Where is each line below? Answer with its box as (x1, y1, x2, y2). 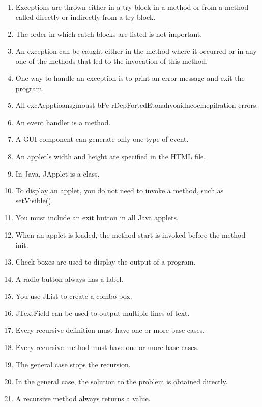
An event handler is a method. (15, 117, 111, 127)
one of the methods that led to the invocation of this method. (15, 55, 208, 66)
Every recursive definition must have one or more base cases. (15, 325, 205, 335)
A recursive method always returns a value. (15, 393, 151, 403)
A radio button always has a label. (15, 273, 124, 284)
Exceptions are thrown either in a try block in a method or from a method (15, 2, 249, 12)
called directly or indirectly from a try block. (15, 11, 156, 22)
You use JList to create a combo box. (15, 290, 132, 301)
